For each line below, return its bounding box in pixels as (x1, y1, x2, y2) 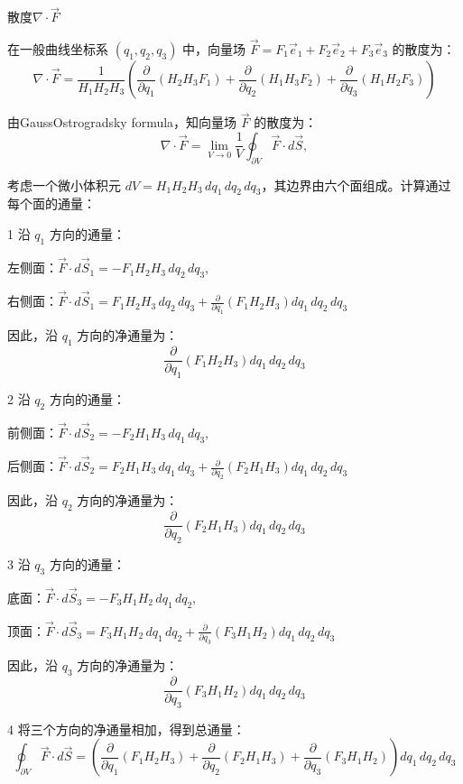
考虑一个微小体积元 (7, 175, 121, 194)
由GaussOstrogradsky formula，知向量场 (7, 113, 237, 132)
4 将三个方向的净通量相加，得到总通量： (7, 719, 245, 738)
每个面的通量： (7, 194, 96, 213)
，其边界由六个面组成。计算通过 (261, 175, 451, 194)
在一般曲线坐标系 (7, 40, 108, 59)
